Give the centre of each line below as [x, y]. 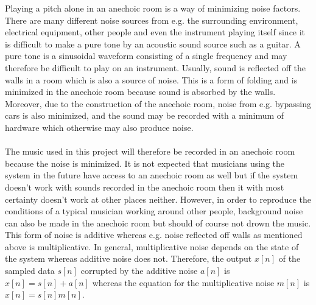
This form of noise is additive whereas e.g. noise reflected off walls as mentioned [154, 235]
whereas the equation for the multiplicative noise [183, 282]
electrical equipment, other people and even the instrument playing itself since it [155, 32]
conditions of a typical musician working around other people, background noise [154, 211]
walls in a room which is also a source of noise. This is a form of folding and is [151, 79]
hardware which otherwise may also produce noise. [99, 127]
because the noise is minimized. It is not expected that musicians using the [145, 163]
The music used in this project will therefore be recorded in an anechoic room [150, 151]
